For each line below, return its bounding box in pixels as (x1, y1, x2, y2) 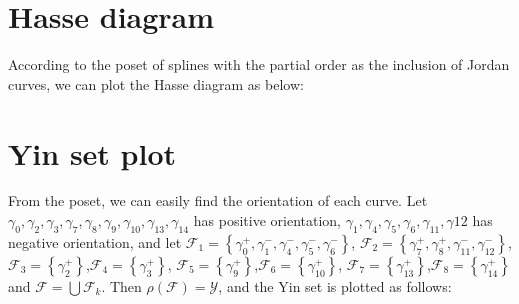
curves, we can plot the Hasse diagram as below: (8, 73, 304, 94)
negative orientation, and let (8, 231, 182, 252)
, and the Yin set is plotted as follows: (218, 275, 452, 296)
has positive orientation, (193, 210, 341, 231)
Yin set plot (8, 132, 177, 173)
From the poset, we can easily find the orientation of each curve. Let (8, 190, 428, 211)
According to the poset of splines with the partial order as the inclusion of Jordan (8, 54, 510, 75)
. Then (101, 275, 142, 296)
